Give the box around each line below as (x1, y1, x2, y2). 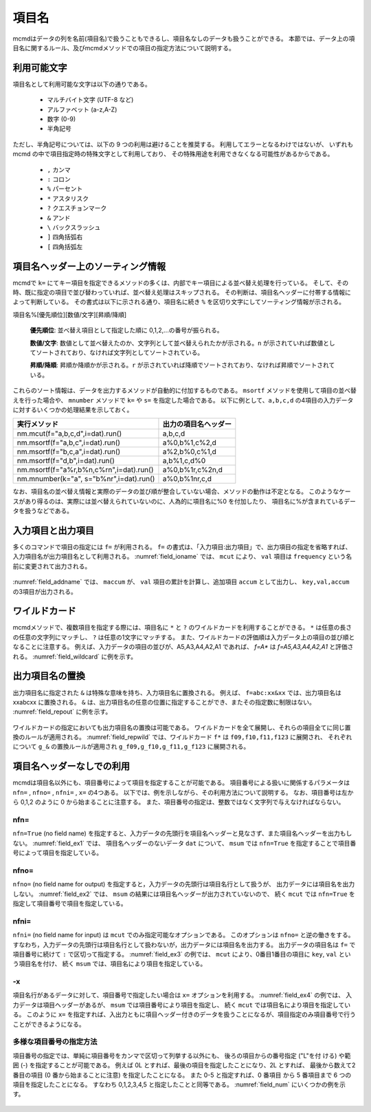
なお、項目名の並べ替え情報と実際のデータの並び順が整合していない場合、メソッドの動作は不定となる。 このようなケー (12, 487, 352, 495)
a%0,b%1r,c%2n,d (162, 465, 223, 475)
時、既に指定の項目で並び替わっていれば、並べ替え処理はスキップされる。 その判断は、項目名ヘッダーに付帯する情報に (12, 288, 352, 296)
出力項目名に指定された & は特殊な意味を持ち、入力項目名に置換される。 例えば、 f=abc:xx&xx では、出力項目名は (12, 688, 341, 696)
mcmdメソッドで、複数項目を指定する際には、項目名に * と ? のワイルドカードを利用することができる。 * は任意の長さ (12, 623, 352, 632)
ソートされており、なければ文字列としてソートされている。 (35, 348, 204, 356)
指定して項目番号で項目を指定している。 (12, 899, 127, 908)
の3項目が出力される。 (12, 587, 77, 595)
